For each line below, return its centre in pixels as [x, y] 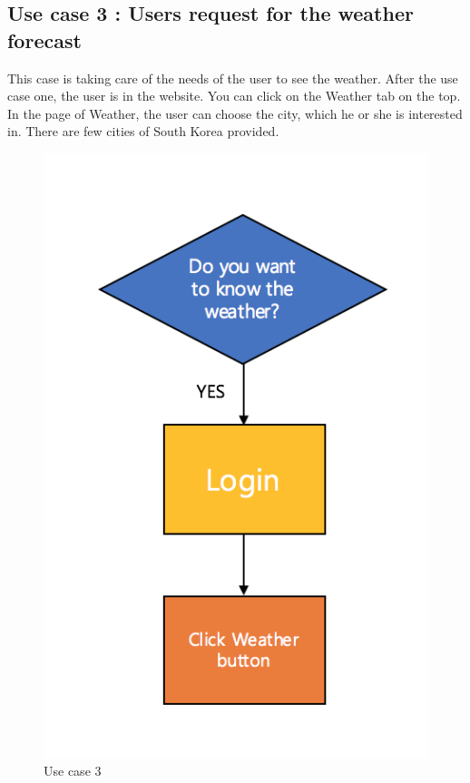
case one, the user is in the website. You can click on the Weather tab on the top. [234, 96]
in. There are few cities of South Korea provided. [143, 131]
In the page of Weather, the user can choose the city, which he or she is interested [235, 113]
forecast [44, 39]
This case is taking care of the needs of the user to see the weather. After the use [233, 78]
